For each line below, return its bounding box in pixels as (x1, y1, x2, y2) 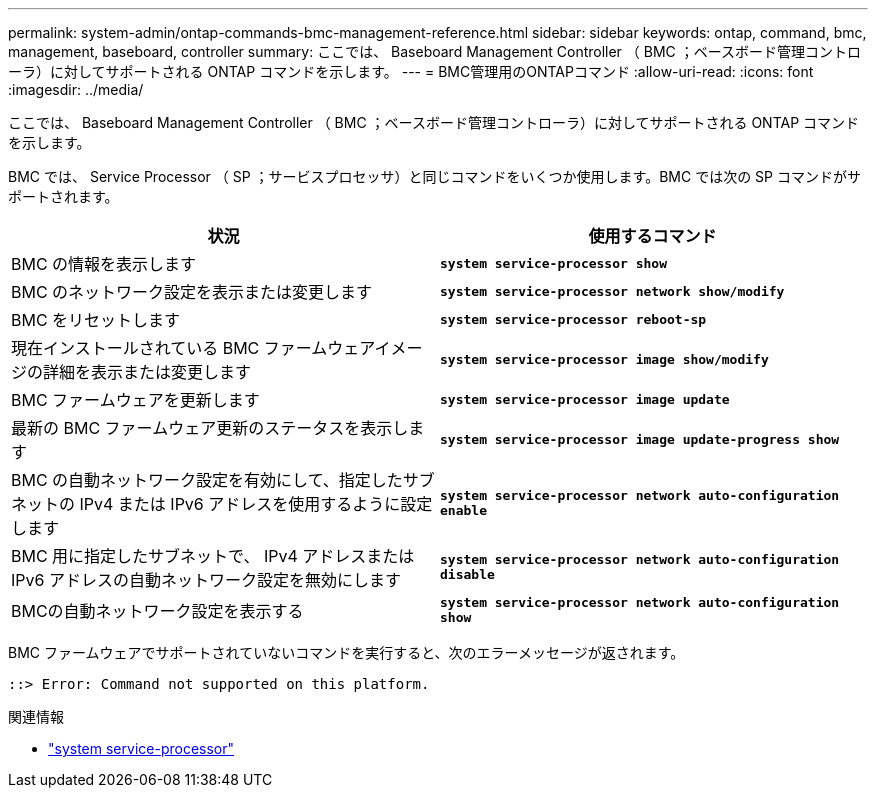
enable (440, 503, 487, 518)
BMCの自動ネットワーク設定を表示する (11, 601, 304, 621)
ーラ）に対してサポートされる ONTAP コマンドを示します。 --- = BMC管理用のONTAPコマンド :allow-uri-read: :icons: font (8, 63, 814, 80)
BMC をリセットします (11, 310, 181, 330)
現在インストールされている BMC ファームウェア (11, 338, 375, 358)
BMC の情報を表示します (11, 254, 197, 274)
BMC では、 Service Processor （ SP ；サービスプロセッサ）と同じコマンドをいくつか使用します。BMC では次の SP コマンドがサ (8, 168, 861, 185)
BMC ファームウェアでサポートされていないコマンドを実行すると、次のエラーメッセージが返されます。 (8, 644, 685, 661)
